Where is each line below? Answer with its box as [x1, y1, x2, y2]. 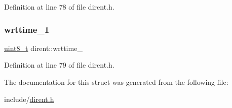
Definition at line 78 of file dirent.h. [4, 2, 114, 12]
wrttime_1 [4, 23, 50, 35]
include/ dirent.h [4, 93, 54, 104]
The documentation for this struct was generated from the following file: [4, 77, 228, 87]
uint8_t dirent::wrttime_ [4, 42, 83, 53]
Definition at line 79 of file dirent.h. [4, 60, 114, 70]
